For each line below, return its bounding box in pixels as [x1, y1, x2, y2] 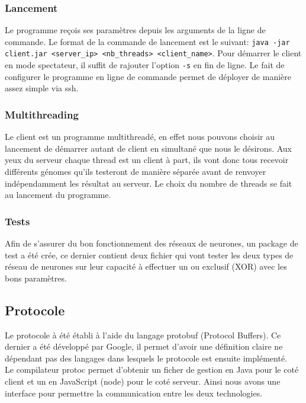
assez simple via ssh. [5, 82, 79, 94]
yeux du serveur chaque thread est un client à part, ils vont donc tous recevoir [5, 153, 289, 166]
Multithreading [5, 107, 79, 121]
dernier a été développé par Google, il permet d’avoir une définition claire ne [5, 340, 283, 353]
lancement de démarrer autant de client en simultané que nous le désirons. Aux [5, 142, 292, 154]
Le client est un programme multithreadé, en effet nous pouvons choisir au [5, 130, 275, 143]
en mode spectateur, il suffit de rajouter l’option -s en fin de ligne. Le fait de [5, 59, 285, 71]
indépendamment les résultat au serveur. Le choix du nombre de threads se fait [5, 177, 292, 189]
